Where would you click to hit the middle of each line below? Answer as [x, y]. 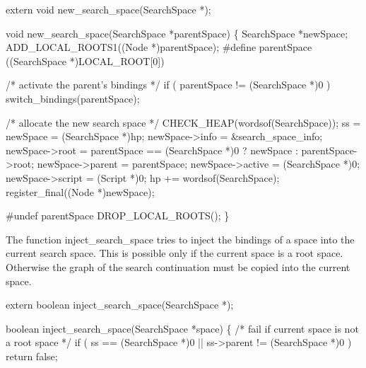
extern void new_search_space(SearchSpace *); [108, 9]
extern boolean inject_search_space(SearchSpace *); [120, 305]
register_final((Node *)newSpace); [80, 191]
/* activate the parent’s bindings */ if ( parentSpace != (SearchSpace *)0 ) [168, 85]
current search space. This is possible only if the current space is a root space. [175, 253]
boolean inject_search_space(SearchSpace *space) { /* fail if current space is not [182, 328]
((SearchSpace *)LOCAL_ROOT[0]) [85, 61]
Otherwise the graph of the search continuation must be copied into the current [178, 266]
